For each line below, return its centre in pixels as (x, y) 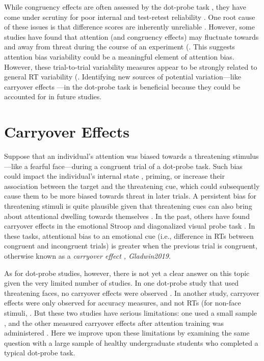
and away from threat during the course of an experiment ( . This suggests (120, 47)
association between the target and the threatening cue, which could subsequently (132, 186)
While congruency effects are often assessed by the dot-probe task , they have (125, 7)
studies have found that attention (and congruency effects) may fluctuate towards (131, 36)
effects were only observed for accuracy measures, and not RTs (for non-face (123, 303)
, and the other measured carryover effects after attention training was (114, 323)
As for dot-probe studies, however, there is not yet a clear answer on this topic (127, 273)
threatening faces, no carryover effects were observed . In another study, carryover (132, 293)
